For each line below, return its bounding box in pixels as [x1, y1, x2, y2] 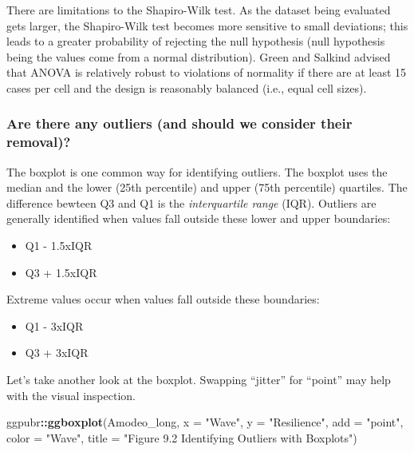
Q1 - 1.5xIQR [25, 237, 93, 254]
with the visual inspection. [6, 387, 136, 403]
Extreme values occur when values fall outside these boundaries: [6, 291, 320, 307]
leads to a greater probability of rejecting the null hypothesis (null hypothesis [6, 33, 385, 50]
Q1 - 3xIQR [25, 317, 84, 334]
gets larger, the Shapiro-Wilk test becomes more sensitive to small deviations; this [6, 17, 408, 34]
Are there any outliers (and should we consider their [6, 113, 353, 133]
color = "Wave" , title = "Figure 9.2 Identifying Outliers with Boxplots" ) [6, 429, 357, 446]
